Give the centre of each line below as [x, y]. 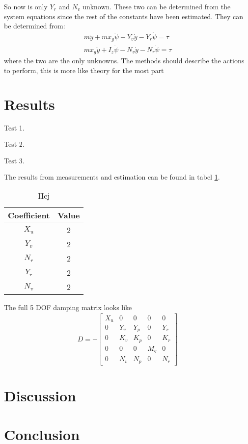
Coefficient [29, 215]
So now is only [26, 6]
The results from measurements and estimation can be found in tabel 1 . [112, 177]
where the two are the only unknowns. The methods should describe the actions [124, 61]
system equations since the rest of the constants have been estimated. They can [124, 16]
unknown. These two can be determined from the [157, 6]
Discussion [40, 396]
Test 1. [14, 127]
